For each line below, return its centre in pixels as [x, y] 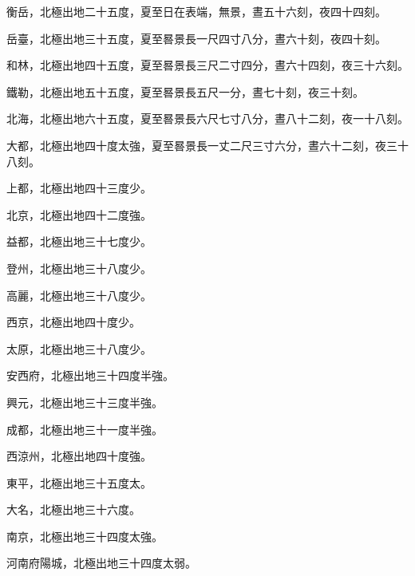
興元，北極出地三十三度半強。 [85, 402]
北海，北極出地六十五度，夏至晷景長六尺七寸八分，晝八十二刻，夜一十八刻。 [207, 118]
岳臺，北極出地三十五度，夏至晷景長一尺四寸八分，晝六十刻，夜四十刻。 [196, 38]
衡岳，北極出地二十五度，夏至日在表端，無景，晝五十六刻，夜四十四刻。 [196, 11]
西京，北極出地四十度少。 [73, 322]
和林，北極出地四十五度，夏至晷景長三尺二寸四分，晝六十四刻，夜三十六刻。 [207, 65]
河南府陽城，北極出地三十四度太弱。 [101, 563]
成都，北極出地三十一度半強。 [85, 429]
